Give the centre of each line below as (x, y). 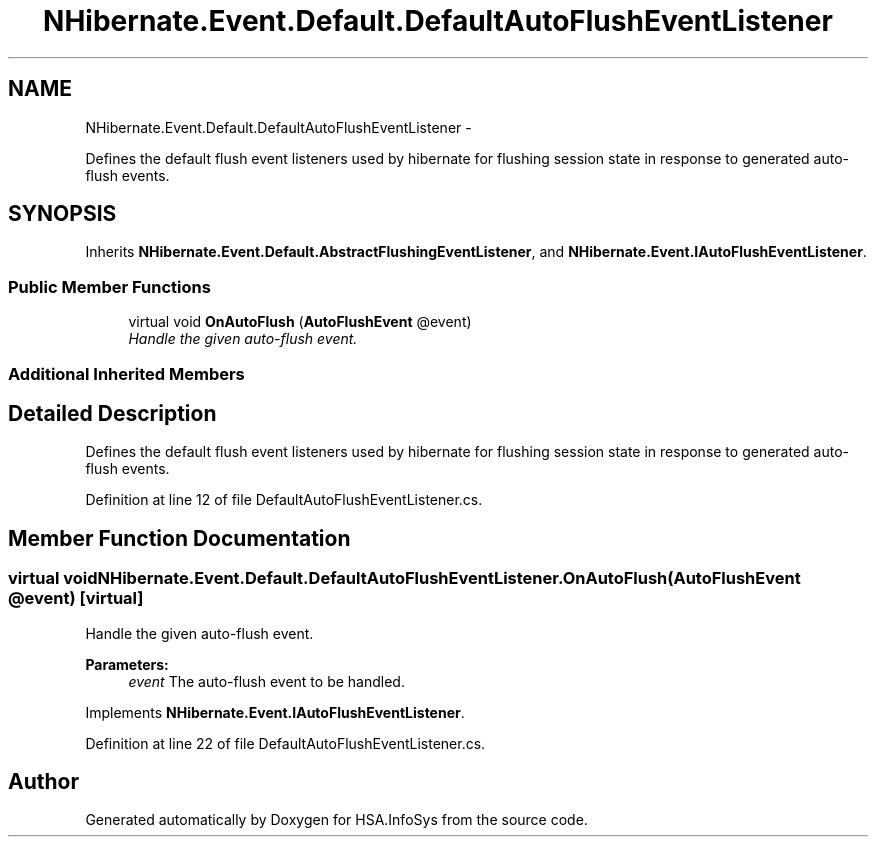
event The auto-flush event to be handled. (266, 681)
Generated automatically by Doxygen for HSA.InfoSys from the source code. (336, 820)
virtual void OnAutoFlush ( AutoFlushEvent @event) (300, 322)
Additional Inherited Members (126, 373)
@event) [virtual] (76, 598)
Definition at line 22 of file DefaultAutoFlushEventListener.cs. (285, 743)
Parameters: (127, 664)
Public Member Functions (109, 286)
